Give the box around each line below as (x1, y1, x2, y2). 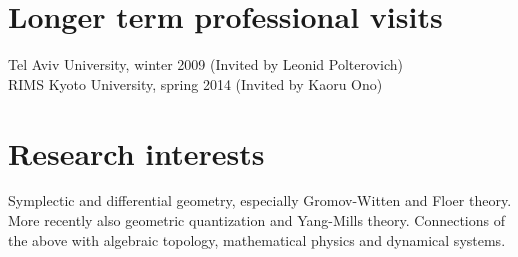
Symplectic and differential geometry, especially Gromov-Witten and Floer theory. (8, 190, 512, 211)
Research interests (8, 132, 265, 173)
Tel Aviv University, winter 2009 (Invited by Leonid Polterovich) (8, 54, 403, 75)
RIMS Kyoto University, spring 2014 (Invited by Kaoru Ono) (8, 73, 383, 94)
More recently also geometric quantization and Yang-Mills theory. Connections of (8, 210, 506, 231)
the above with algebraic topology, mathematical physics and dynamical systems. (8, 229, 506, 250)
